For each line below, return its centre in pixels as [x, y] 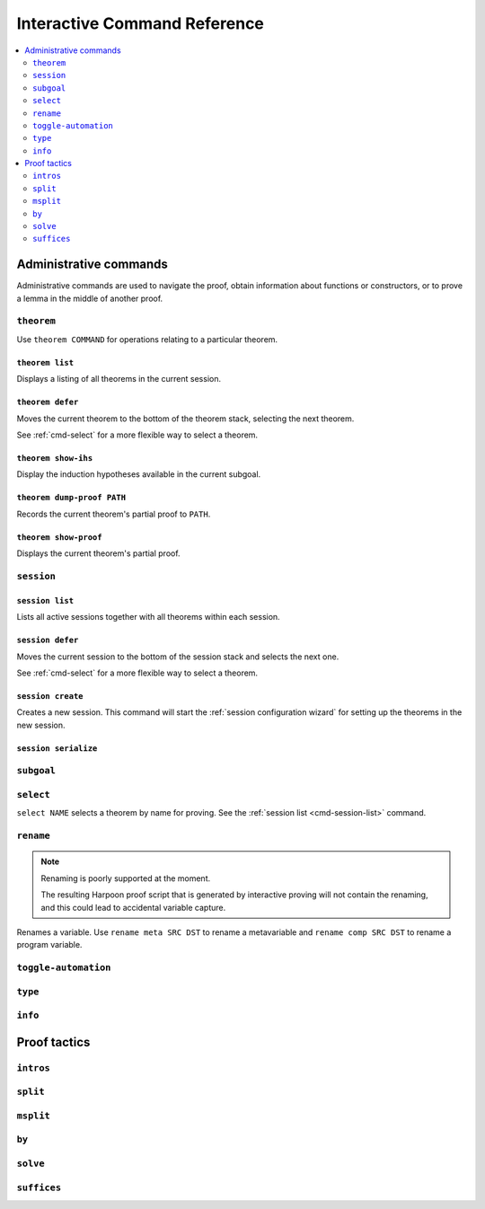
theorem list [45, 362]
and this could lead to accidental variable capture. [133, 907]
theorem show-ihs [55, 459]
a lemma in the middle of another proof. [90, 298]
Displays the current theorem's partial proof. [98, 553]
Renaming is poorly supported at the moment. [126, 878]
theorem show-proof [59, 537]
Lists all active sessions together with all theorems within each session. [148, 617]
